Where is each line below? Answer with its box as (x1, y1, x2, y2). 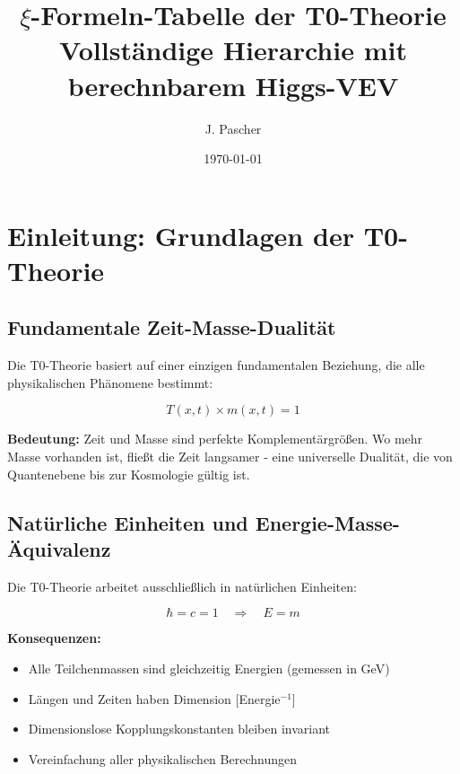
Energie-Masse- (255, 508, 400, 536)
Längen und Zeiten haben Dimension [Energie (28, 689, 281, 708)
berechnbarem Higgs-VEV (67, 66, 399, 103)
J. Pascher (204, 119, 262, 137)
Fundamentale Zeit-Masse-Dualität (7, 313, 336, 341)
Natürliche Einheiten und (7, 508, 248, 536)
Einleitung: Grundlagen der (7, 216, 354, 253)
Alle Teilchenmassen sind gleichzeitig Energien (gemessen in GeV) (28, 659, 390, 678)
